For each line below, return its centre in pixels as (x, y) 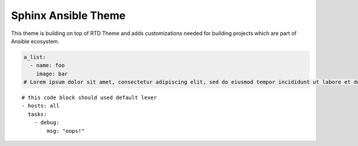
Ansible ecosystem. (35, 41)
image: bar (52, 74)
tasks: (37, 114)
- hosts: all (41, 106)
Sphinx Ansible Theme (68, 15)
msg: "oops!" (66, 131)
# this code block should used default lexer (89, 98)
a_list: (35, 57)
